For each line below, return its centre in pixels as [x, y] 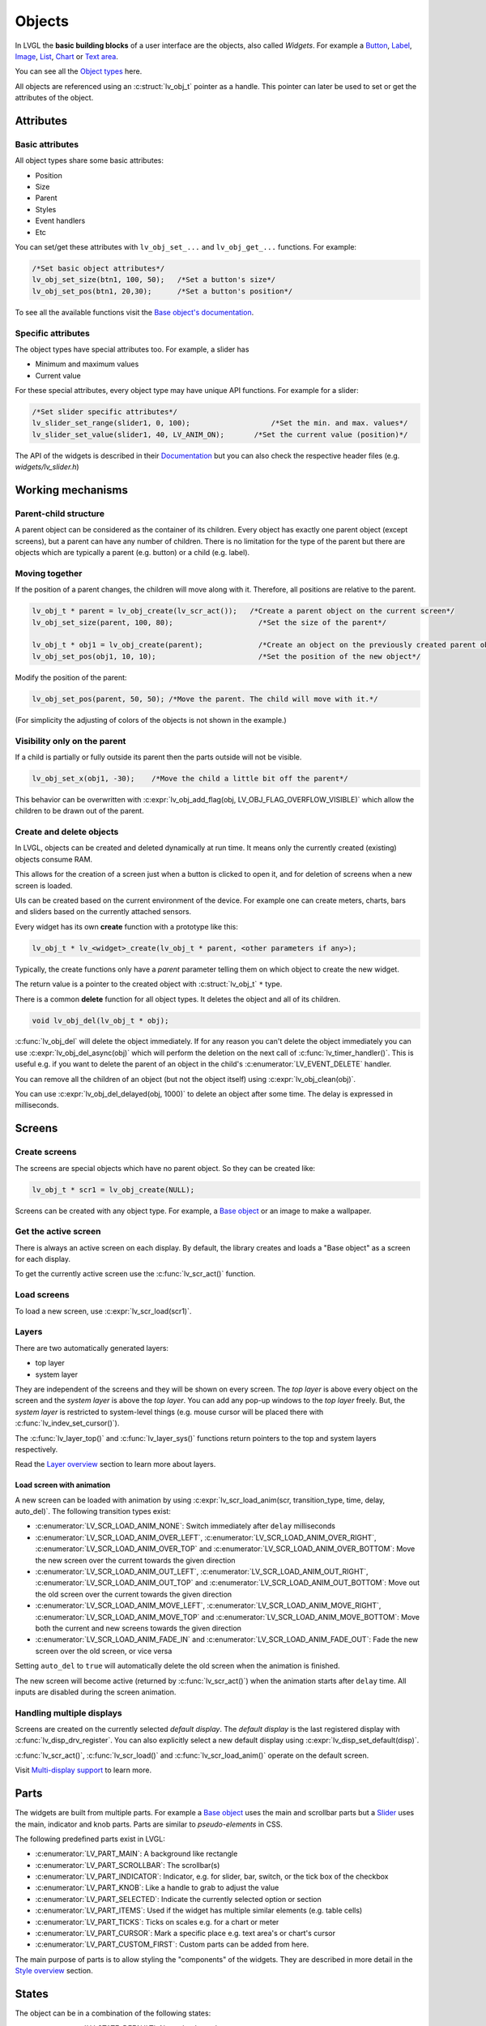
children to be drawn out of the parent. [80, 811]
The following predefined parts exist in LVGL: [90, 1839]
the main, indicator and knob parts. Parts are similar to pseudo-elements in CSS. [149, 1824]
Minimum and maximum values [87, 364]
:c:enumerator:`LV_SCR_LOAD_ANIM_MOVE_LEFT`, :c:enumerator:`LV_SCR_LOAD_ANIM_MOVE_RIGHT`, [208, 1605]
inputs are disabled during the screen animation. [96, 1692]
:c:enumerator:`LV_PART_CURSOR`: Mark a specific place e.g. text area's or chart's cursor [185, 1934]
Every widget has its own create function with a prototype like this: [126, 926]
